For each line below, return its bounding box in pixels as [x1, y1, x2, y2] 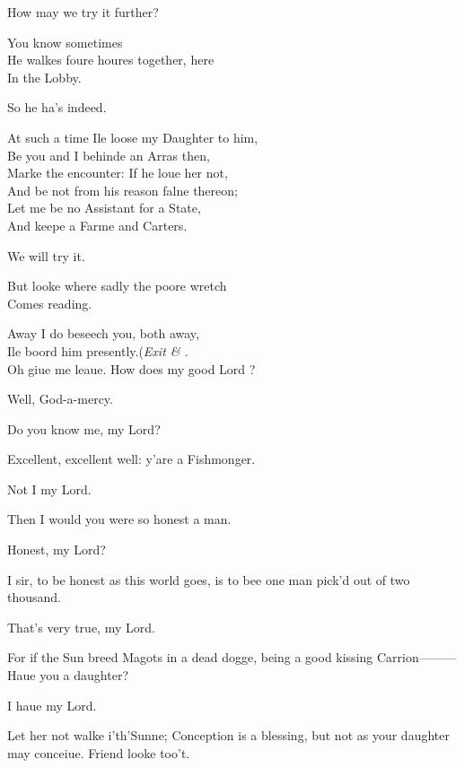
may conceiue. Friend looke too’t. [7, 743, 190, 762]
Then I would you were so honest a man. [7, 510, 232, 528]
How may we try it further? [7, 3, 159, 21]
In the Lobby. [7, 67, 82, 86]
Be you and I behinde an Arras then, [7, 145, 210, 164]
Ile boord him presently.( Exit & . [7, 341, 188, 360]
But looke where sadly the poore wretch [7, 276, 227, 295]
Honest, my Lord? [7, 540, 106, 559]
